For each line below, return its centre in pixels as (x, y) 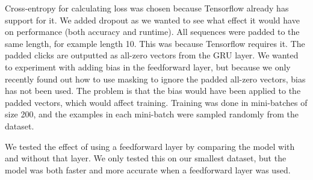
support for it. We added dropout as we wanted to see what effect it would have (152, 20)
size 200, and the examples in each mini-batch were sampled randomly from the (152, 114)
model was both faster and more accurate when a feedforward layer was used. (148, 169)
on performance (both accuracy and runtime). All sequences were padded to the (152, 32)
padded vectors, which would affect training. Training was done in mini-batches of (156, 102)
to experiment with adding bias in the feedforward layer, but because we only (148, 67)
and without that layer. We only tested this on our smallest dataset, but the (146, 158)
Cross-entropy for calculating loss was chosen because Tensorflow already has (147, 8)
